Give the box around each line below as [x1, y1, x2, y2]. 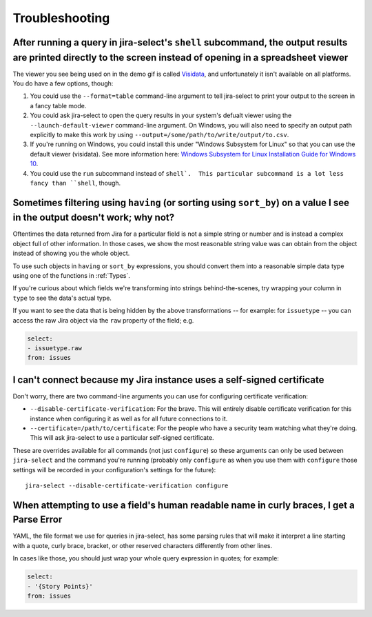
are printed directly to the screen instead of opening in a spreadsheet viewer [12, 52, 349, 63]
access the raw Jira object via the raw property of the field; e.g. [12, 316, 194, 324]
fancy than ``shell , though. [30, 179, 121, 187]
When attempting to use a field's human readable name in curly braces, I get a [12, 499, 355, 511]
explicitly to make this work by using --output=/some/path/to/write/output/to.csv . [30, 131, 289, 139]
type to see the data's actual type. [12, 294, 112, 302]
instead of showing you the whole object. [12, 249, 130, 258]
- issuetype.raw [27, 344, 83, 352]
